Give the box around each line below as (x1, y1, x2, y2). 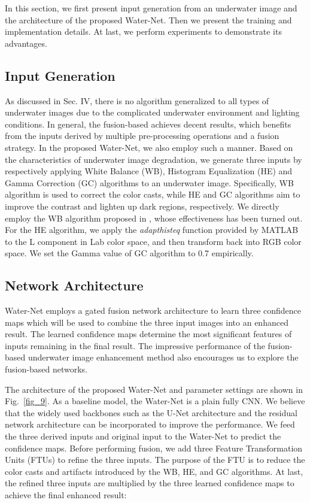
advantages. (5, 37, 47, 49)
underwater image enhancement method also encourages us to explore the (28, 351, 299, 363)
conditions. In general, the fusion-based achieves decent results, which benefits (5, 117, 291, 130)
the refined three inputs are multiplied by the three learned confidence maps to (5, 477, 294, 489)
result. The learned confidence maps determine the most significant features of (5, 328, 292, 340)
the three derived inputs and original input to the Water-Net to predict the (5, 430, 281, 443)
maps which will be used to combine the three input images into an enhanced (5, 316, 288, 328)
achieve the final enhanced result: (5, 489, 127, 501)
